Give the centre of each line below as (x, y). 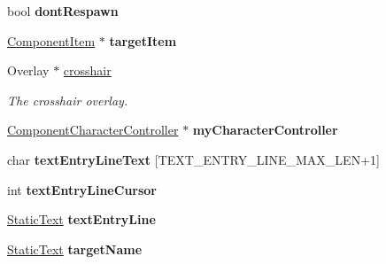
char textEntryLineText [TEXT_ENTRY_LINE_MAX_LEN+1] (193, 159)
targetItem (143, 40)
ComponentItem (51, 40)
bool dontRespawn (63, 11)
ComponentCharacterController (93, 130)
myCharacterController (265, 130)
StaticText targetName (75, 248)
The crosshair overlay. (68, 100)
